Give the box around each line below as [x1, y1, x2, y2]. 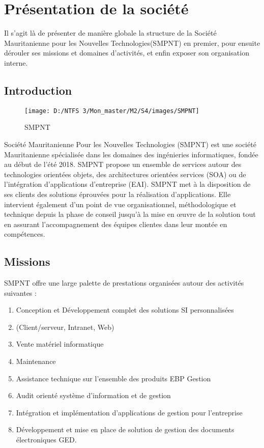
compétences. [4, 229, 45, 239]
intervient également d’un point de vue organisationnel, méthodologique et [4, 199, 237, 209]
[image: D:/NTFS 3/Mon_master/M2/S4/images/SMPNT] [24, 107, 199, 115]
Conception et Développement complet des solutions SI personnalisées [16, 304, 234, 315]
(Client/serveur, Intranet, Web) [16, 321, 114, 332]
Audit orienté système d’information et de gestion [16, 390, 171, 401]
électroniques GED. [16, 434, 77, 445]
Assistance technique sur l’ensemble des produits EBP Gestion [16, 373, 211, 383]
